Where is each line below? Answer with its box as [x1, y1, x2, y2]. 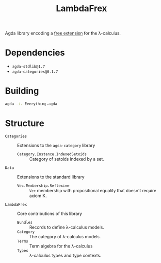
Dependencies [5, 47, 65, 58]
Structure [5, 118, 45, 129]
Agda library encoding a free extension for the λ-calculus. [5, 30, 121, 36]
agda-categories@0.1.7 [12, 69, 58, 74]
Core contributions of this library [17, 211, 82, 216]
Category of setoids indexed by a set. [29, 156, 104, 162]
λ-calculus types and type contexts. [29, 252, 102, 258]
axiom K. [29, 193, 47, 198]
